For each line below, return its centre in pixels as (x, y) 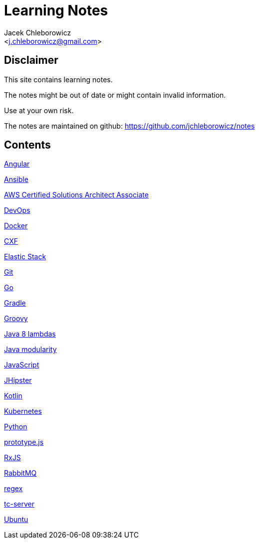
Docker (16, 226)
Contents (27, 145)
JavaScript (22, 365)
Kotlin (13, 396)
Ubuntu (16, 520)
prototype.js (24, 442)
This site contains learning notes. (58, 79)
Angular (17, 164)
